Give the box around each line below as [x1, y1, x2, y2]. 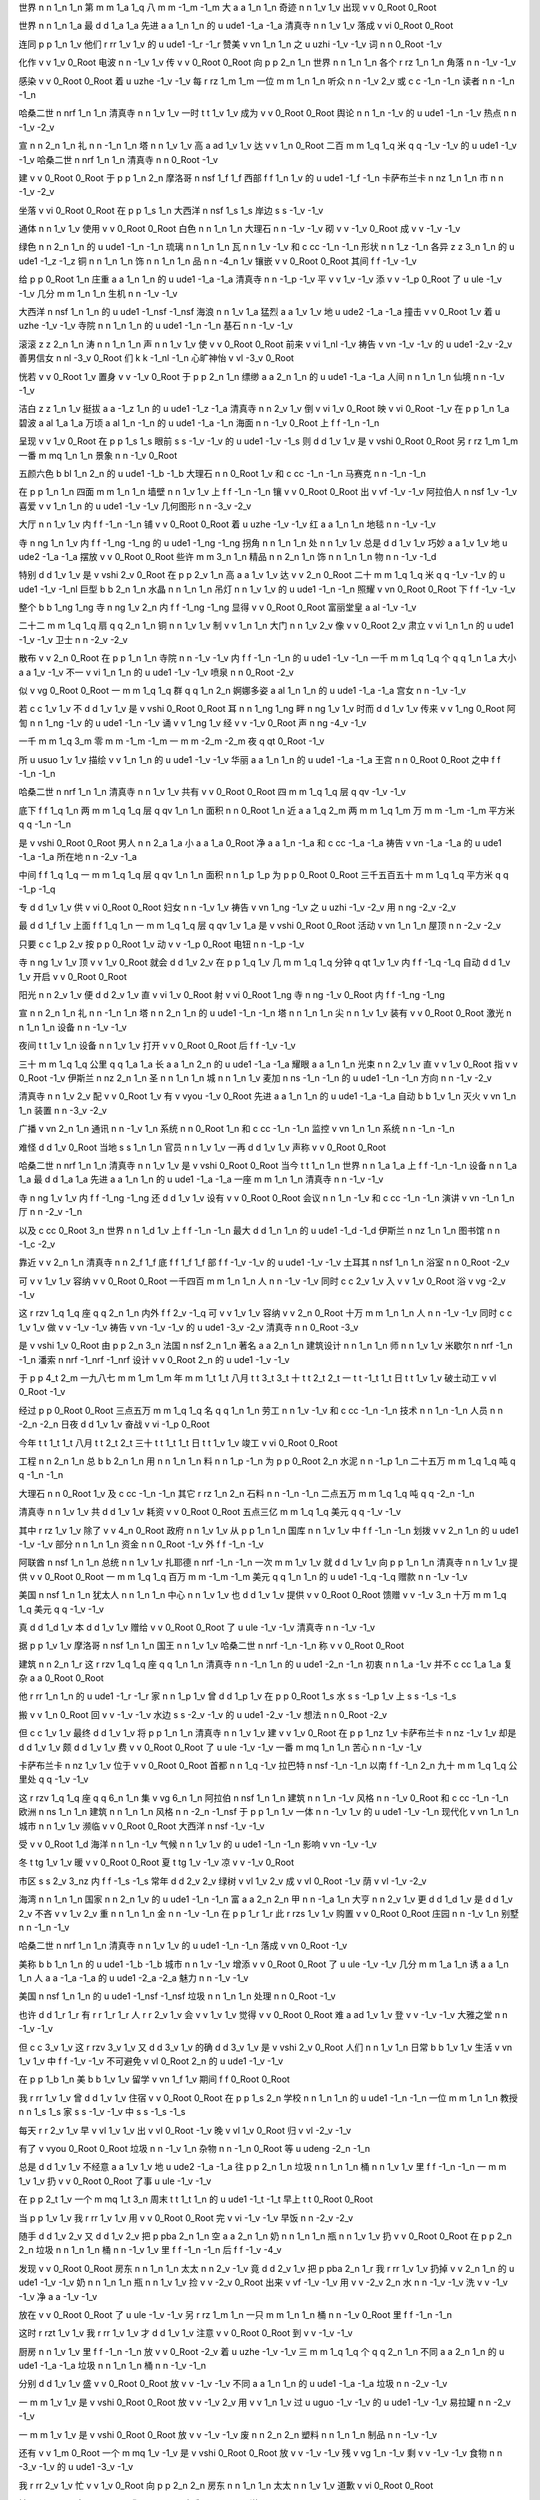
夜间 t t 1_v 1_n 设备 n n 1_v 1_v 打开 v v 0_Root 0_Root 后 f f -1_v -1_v [18, 1040, 296, 1052]
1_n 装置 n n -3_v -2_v [18, 1104, 107, 1116]
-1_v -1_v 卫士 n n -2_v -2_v [18, 633, 129, 645]
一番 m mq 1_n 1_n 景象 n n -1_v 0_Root [18, 449, 178, 461]
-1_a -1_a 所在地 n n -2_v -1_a [18, 850, 137, 862]
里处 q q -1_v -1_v [18, 1773, 89, 1785]
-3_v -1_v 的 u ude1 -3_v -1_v [18, 2461, 134, 2473]
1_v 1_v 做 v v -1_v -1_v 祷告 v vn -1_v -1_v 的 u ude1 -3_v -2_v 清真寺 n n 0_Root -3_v [18, 1321, 359, 1333]
